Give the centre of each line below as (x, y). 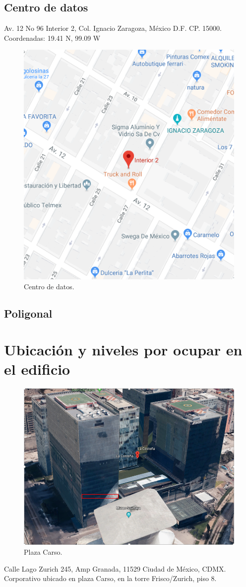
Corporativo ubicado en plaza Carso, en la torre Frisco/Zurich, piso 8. (110, 578)
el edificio (37, 369)
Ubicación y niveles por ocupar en (123, 350)
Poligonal (28, 313)
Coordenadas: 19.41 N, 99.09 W (52, 38)
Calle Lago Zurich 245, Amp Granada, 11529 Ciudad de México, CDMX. (115, 568)
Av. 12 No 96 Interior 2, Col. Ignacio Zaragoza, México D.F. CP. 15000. (113, 28)
